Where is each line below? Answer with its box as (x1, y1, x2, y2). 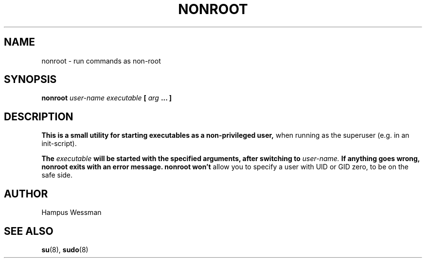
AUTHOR (4, 187, 48, 200)
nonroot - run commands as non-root (41, 56, 161, 65)
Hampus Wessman (41, 208, 102, 217)
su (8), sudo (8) (41, 245, 89, 254)
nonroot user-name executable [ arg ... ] (41, 94, 172, 102)
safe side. (41, 171, 73, 180)
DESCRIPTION (4, 110, 73, 123)
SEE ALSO (4, 225, 53, 237)
